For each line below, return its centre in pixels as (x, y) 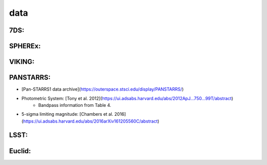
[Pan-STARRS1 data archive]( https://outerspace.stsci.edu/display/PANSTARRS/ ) (103, 89)
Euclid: (20, 151)
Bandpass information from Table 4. (75, 105)
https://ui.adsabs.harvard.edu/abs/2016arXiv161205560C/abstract (90, 121)
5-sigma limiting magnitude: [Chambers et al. (67, 114)
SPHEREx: (25, 46)
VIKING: (22, 62)
